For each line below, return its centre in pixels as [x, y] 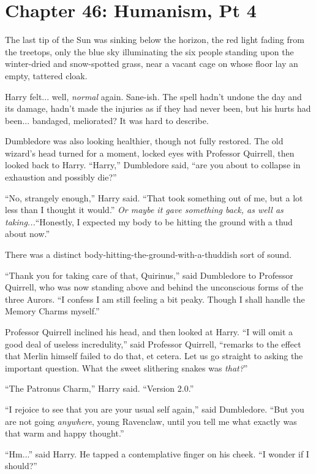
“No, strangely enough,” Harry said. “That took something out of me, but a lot [154, 197]
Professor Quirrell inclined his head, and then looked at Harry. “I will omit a [149, 332]
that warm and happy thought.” [65, 433]
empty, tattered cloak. [46, 75]
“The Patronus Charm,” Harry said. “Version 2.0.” [100, 388]
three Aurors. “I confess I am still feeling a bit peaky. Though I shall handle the [155, 299]
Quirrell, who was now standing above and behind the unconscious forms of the [154, 287]
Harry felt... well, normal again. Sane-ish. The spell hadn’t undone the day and [153, 96]
